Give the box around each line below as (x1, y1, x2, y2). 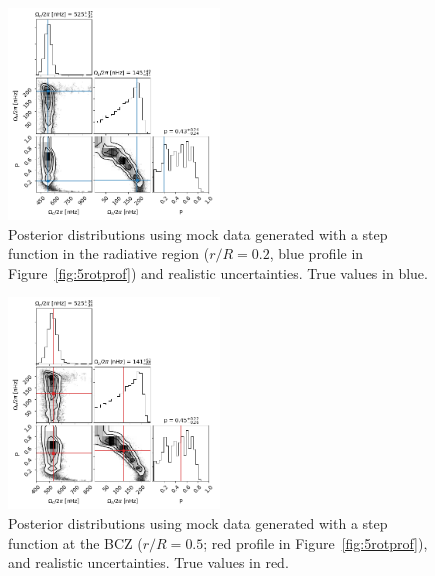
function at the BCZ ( (8, 532, 143, 553)
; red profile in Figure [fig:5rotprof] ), (203, 532, 428, 553)
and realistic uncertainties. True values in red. (8, 552, 289, 573)
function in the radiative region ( (8, 243, 210, 264)
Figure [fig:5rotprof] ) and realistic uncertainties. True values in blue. (8, 262, 428, 283)
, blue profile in (269, 243, 364, 264)
